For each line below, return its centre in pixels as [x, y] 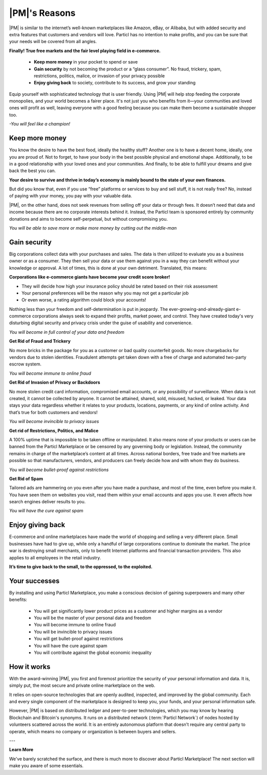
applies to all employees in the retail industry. [55, 557]
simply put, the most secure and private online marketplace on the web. [82, 686]
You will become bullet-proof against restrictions [59, 470]
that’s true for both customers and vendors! [53, 412]
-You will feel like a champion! [40, 124]
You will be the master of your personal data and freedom [93, 618]
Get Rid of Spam [26, 478]
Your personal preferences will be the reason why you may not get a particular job [105, 293]
